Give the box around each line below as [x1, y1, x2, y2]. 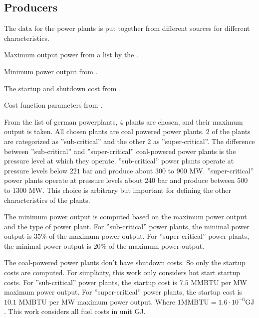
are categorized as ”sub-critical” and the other [4, 136, 145, 146]
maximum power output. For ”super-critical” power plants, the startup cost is [4, 287, 242, 297]
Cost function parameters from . [4, 100, 103, 110]
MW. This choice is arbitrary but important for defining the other [28, 184, 232, 195]
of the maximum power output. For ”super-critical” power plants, [49, 231, 250, 241]
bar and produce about [82, 165, 153, 175]
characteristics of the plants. [4, 194, 90, 205]
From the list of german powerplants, [4, 116, 118, 127]
